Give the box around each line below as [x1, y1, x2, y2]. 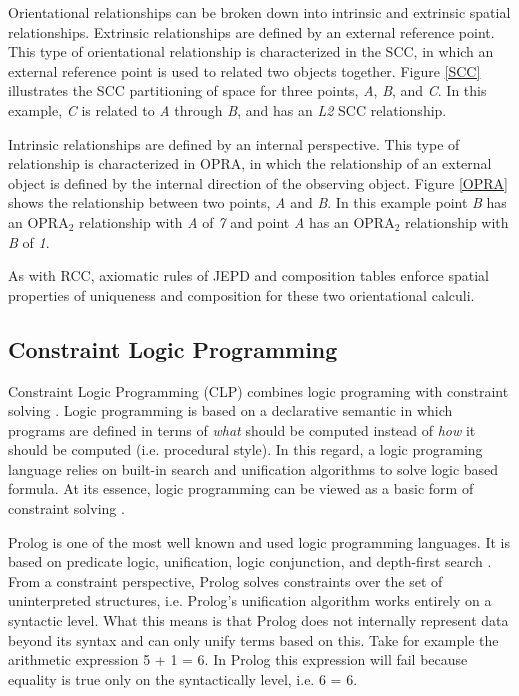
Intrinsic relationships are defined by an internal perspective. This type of [8, 133, 460, 154]
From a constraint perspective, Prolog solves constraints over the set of [8, 570, 443, 591]
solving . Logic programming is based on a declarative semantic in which [8, 400, 453, 421]
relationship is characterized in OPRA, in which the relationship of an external [8, 153, 492, 174]
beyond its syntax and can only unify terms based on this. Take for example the [8, 629, 499, 650]
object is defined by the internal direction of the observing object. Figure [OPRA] [8, 172, 508, 193]
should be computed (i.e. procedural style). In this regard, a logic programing [8, 439, 483, 460]
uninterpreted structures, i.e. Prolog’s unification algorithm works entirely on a [8, 590, 492, 611]
